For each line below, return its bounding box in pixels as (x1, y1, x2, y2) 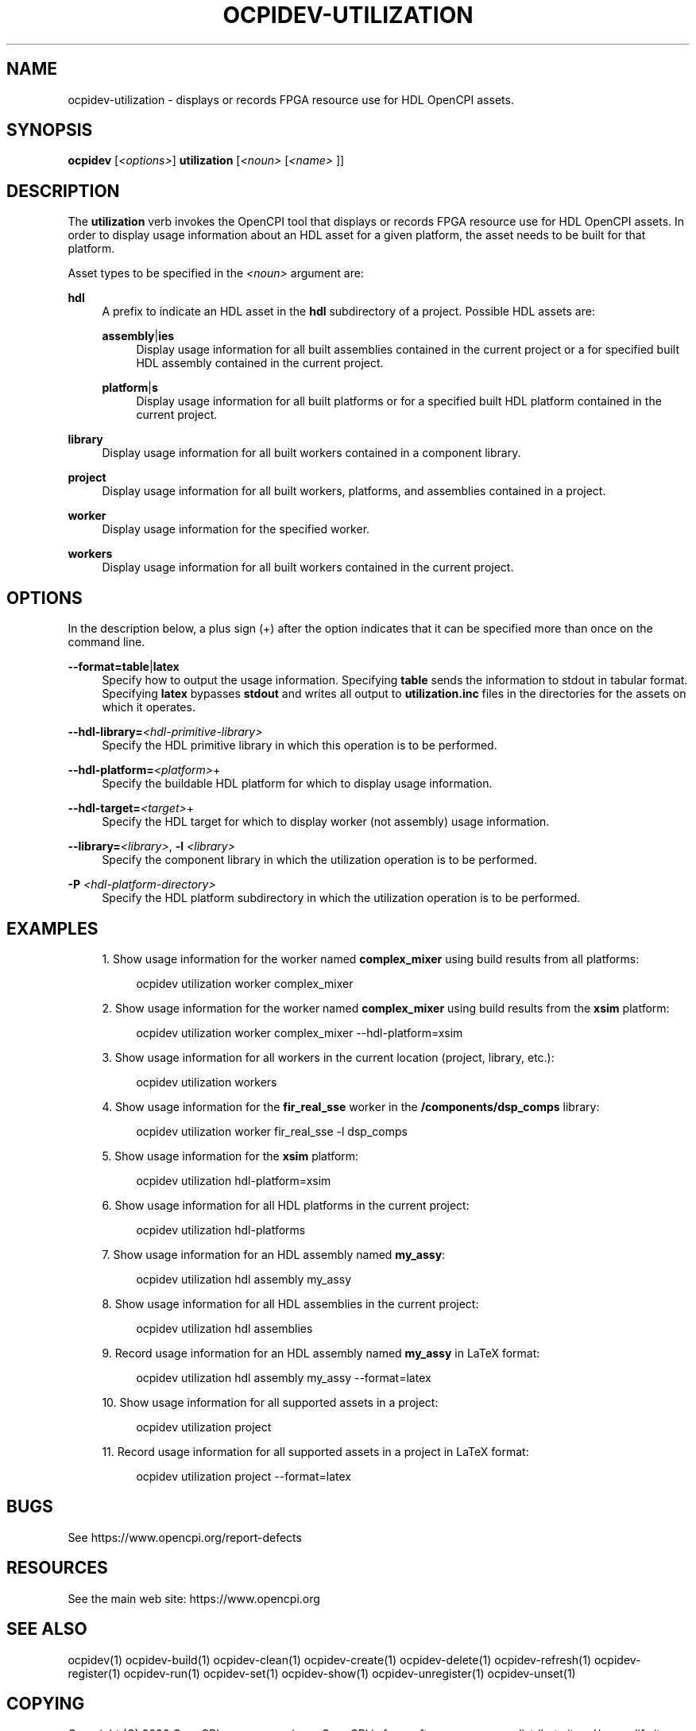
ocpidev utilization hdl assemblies (136, 1321, 313, 1335)
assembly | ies (102, 329, 175, 343)
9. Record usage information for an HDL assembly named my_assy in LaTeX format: (102, 1346, 540, 1360)
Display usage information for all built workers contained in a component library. (102, 446, 521, 460)
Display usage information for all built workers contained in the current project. (102, 560, 514, 575)
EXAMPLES (6, 918, 99, 939)
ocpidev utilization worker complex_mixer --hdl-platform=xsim (136, 1025, 463, 1040)
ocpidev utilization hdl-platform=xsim (136, 1173, 331, 1187)
